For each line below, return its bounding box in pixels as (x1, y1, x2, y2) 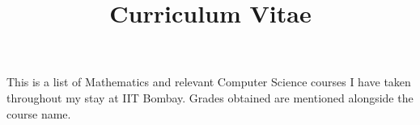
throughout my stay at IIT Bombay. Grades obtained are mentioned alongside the (6, 89, 414, 106)
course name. (6, 105, 71, 122)
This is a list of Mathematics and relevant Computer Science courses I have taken (6, 73, 411, 90)
